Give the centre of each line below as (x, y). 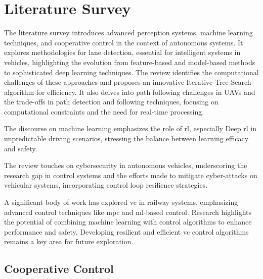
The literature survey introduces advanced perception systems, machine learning (128, 33)
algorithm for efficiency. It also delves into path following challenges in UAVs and (130, 92)
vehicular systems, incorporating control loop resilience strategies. (106, 185)
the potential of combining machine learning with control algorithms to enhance (128, 222)
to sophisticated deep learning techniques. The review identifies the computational (131, 72)
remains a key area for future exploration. (69, 241)
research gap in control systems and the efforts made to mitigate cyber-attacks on (131, 175)
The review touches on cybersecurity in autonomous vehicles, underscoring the (126, 165)
